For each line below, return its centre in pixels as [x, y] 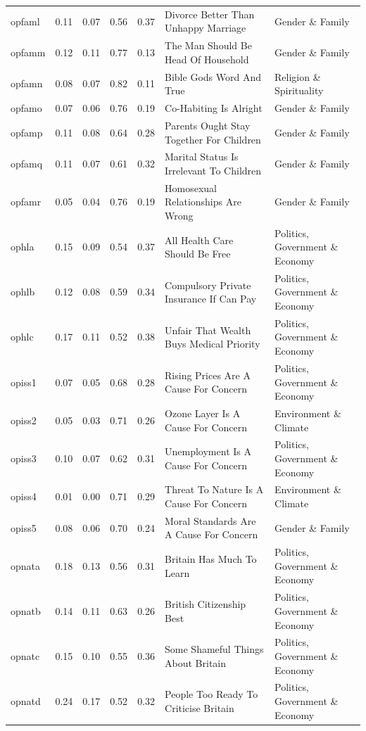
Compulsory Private [208, 285]
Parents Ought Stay [208, 125]
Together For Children [213, 139]
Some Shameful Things [214, 649]
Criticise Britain [200, 707]
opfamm [28, 52]
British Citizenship [206, 604]
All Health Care [199, 240]
